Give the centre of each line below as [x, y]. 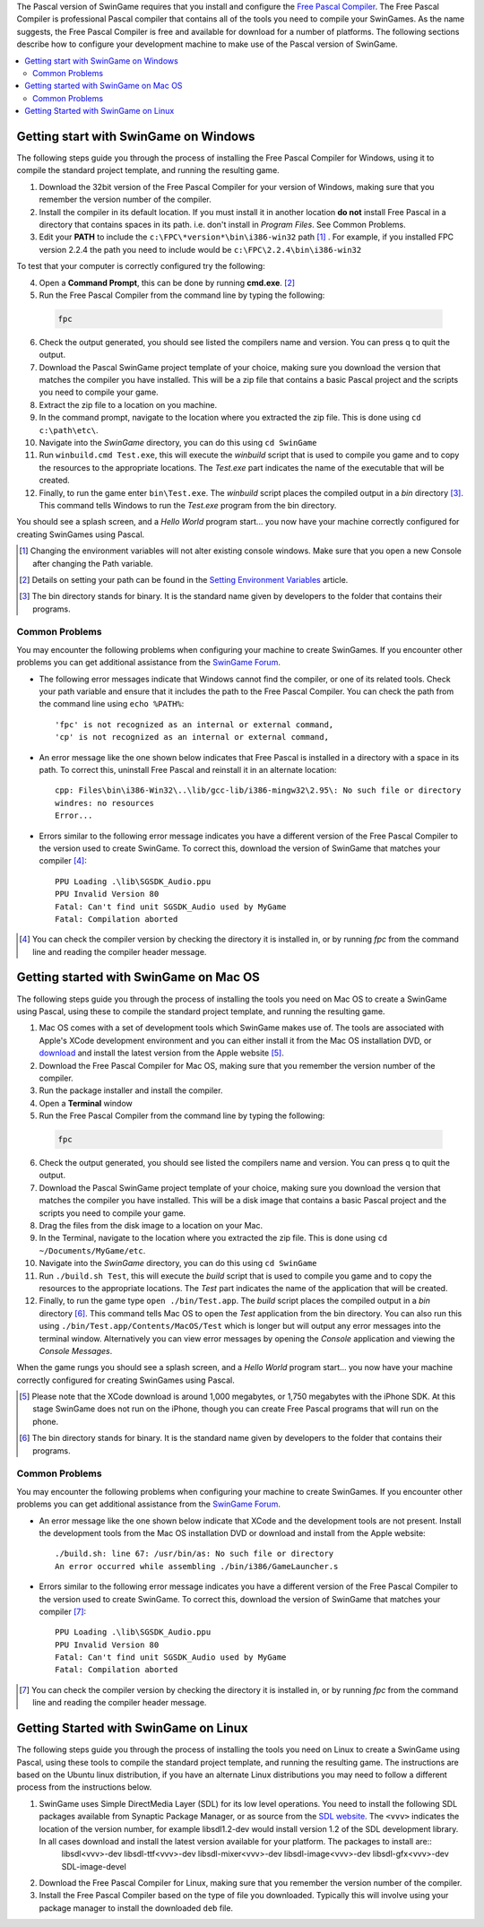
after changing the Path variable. [93, 563]
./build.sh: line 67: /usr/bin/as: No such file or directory [194, 1554]
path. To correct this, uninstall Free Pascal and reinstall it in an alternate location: [188, 769]
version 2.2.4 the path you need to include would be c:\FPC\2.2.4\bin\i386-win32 [200, 249]
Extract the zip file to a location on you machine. [128, 404]
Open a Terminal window [86, 1103]
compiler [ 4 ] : [63, 861]
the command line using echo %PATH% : [112, 704]
